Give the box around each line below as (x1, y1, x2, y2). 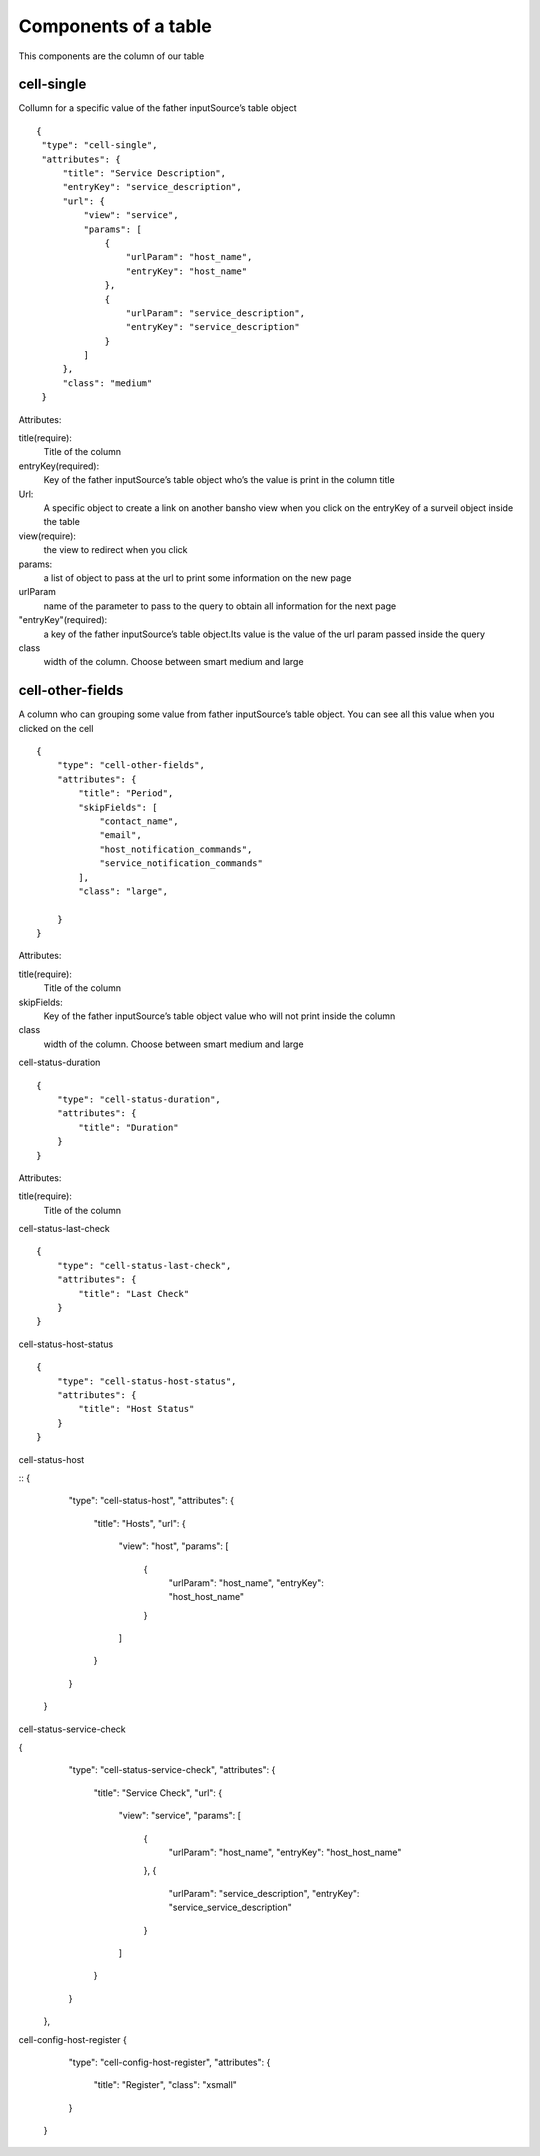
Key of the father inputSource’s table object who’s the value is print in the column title (43, 474, 395, 486)
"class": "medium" (62, 377, 153, 389)
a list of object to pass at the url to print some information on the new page (43, 571, 352, 584)
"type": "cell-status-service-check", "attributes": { (68, 1764, 276, 1776)
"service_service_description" (168, 1901, 292, 1914)
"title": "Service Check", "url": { (93, 1786, 223, 1799)
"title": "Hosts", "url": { (93, 1517, 186, 1529)
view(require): (18, 530, 77, 542)
